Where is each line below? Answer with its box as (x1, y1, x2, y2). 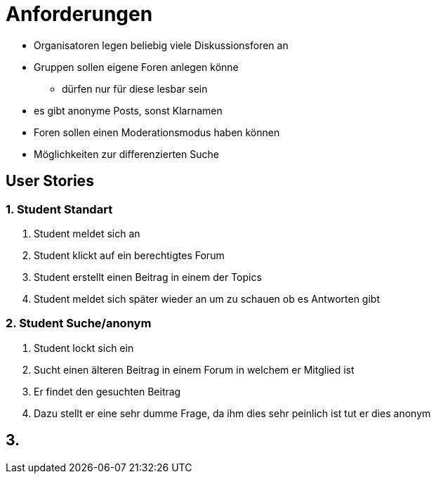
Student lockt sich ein (34, 341, 134, 354)
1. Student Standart (6, 202, 113, 216)
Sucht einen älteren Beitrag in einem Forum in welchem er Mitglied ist (34, 363, 355, 376)
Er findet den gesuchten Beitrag (34, 385, 181, 398)
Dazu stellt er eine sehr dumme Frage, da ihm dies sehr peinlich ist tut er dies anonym (34, 407, 431, 419)
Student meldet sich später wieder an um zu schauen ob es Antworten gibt (34, 292, 380, 305)
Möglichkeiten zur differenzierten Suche (34, 147, 219, 160)
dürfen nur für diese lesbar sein (62, 82, 208, 95)
